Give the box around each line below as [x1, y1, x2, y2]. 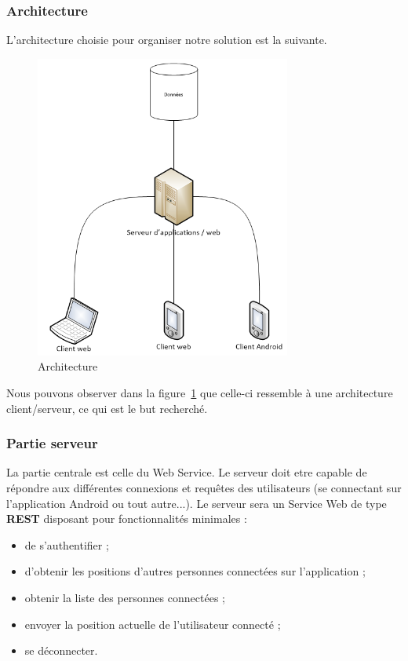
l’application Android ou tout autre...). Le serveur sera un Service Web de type [6, 495, 387, 511]
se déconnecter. [24, 642, 98, 659]
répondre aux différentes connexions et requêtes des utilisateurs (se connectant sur [6, 479, 402, 495]
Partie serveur [6, 433, 98, 453]
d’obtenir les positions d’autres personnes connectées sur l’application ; [24, 563, 366, 579]
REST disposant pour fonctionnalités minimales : [6, 510, 247, 527]
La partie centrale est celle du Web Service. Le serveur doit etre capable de [6, 464, 367, 480]
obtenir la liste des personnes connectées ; [24, 589, 225, 605]
